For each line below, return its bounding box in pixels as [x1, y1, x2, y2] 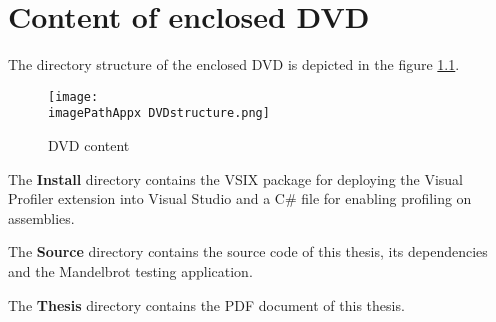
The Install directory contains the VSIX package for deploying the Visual [8, 168, 463, 189]
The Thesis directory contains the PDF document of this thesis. [8, 294, 405, 315]
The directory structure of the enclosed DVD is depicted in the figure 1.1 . [8, 54, 460, 75]
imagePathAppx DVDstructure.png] [48, 106, 270, 121]
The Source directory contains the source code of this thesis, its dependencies [8, 241, 488, 262]
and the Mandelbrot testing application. [8, 261, 253, 281]
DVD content [48, 135, 130, 156]
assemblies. [8, 207, 75, 228]
